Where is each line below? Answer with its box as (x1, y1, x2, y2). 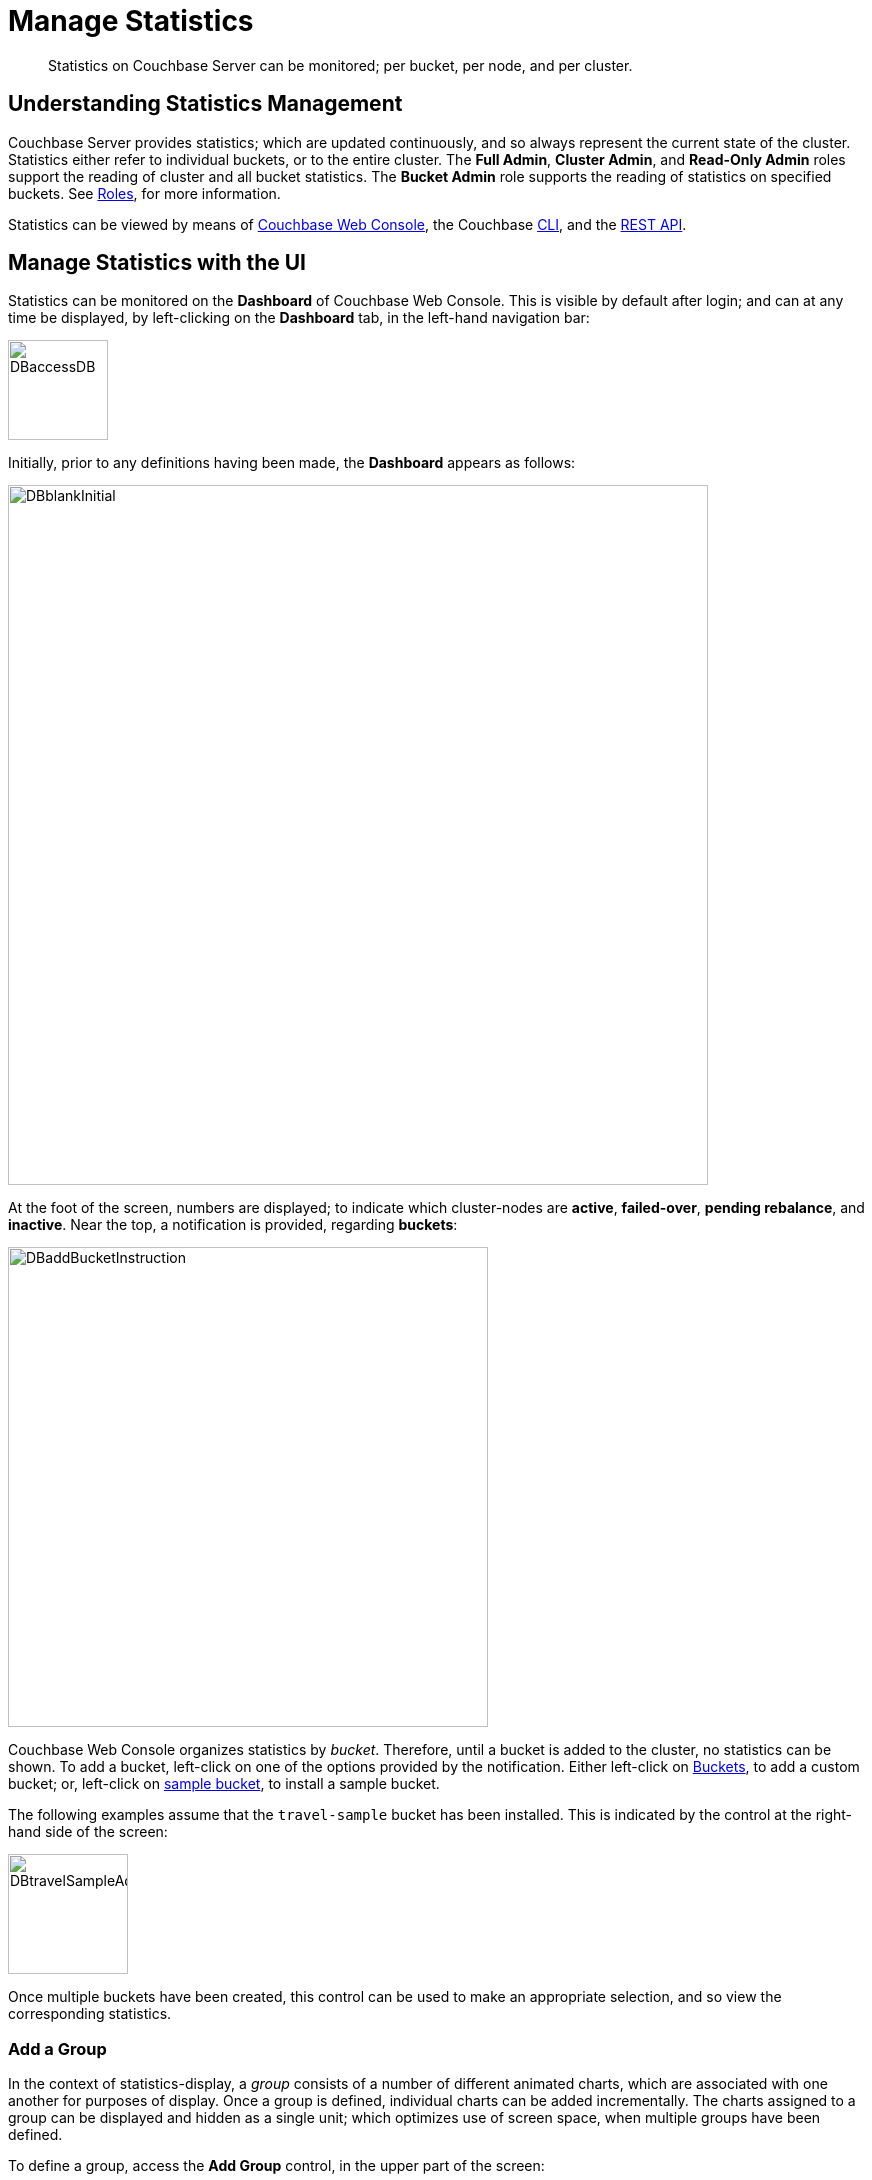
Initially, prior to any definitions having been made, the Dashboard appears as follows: (8, 454, 576, 472)
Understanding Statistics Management (8, 91, 403, 117)
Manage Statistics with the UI (8, 250, 307, 276)
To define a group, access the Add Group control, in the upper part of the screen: (8, 2157, 545, 2175)
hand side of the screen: (8, 1823, 168, 1841)
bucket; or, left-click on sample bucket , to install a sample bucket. (8, 1775, 440, 1793)
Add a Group (8, 2038, 107, 2059)
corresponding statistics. (8, 2005, 172, 2023)
